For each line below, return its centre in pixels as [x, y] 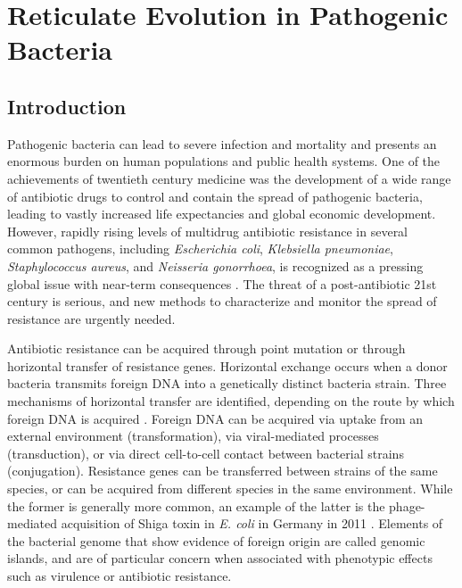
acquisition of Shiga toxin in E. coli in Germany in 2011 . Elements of [252, 523]
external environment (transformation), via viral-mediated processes [193, 436]
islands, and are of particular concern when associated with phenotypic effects [220, 558]
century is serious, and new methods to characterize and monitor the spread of [222, 301]
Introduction [67, 106]
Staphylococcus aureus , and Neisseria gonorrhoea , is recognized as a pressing [215, 265]
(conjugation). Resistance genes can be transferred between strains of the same [223, 471]
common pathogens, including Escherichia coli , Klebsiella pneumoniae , [200, 248]
